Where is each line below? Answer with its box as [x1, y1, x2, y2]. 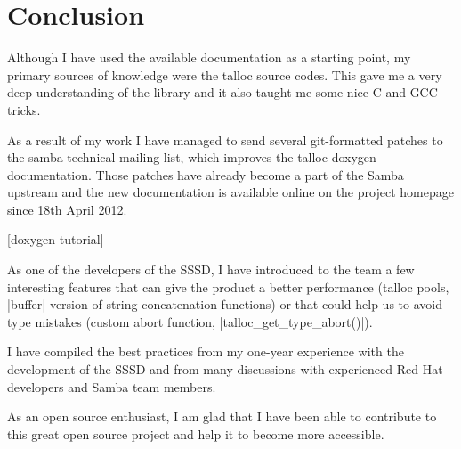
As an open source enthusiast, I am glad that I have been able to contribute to [7, 407, 437, 426]
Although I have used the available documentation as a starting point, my [7, 48, 411, 67]
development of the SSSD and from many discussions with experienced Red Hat [7, 360, 443, 379]
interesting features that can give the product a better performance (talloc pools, [7, 277, 449, 296]
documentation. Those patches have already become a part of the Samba [7, 165, 404, 184]
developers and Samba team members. [7, 377, 216, 396]
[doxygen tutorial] [7, 230, 104, 249]
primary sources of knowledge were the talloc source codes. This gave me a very [7, 65, 442, 84]
